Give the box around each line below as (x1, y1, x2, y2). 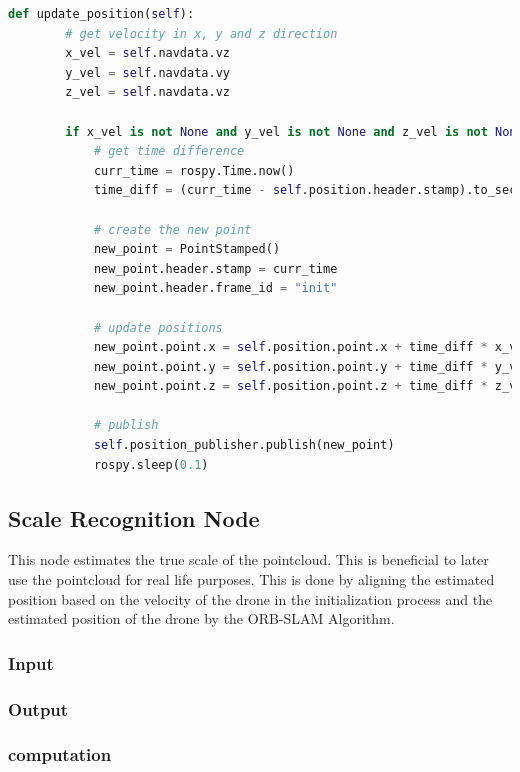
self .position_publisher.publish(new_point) (93, 438, 395, 453)
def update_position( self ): (8, 7, 195, 21)
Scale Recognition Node (8, 502, 260, 533)
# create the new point (93, 222, 252, 237)
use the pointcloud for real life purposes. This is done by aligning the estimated (8, 569, 495, 590)
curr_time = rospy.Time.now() (93, 163, 295, 178)
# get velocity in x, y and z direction (65, 26, 338, 41)
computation (8, 742, 112, 767)
